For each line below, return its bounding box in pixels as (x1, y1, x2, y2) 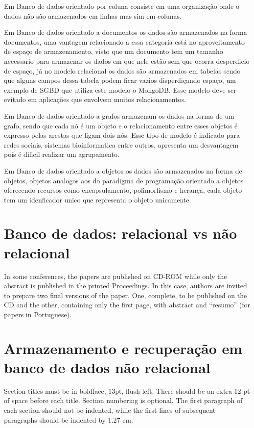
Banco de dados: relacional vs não (4, 223, 237, 243)
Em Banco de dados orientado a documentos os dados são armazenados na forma (4, 27, 247, 37)
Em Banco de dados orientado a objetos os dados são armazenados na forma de (4, 165, 242, 176)
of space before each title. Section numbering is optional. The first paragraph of (4, 395, 243, 405)
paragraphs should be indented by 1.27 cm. (4, 414, 133, 425)
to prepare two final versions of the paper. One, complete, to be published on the (4, 290, 247, 300)
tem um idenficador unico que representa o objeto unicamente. (4, 194, 191, 204)
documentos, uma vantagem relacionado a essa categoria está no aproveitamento (4, 36, 245, 47)
